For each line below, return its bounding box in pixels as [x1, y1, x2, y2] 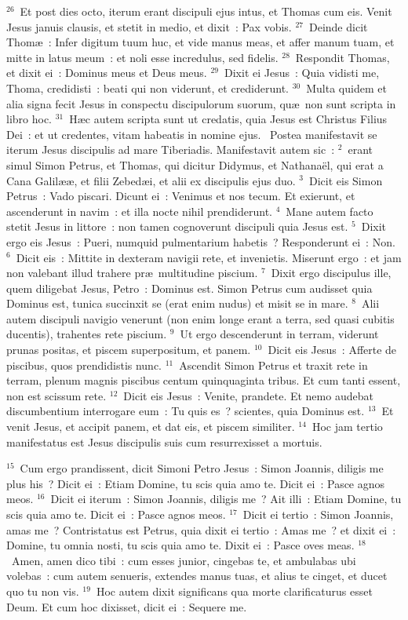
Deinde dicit [308, 18, 368, 35]
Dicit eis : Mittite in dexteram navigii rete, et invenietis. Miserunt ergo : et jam [16, 249, 402, 265]
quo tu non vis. [6, 582, 79, 599]
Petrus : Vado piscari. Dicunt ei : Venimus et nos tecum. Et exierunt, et [6, 188, 355, 204]
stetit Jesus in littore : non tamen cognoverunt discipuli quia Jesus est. [6, 218, 348, 235]
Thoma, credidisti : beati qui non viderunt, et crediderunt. [6, 79, 290, 96]
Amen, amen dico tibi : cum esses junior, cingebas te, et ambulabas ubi [11, 552, 356, 568]
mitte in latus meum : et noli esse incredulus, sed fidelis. [6, 49, 279, 65]
